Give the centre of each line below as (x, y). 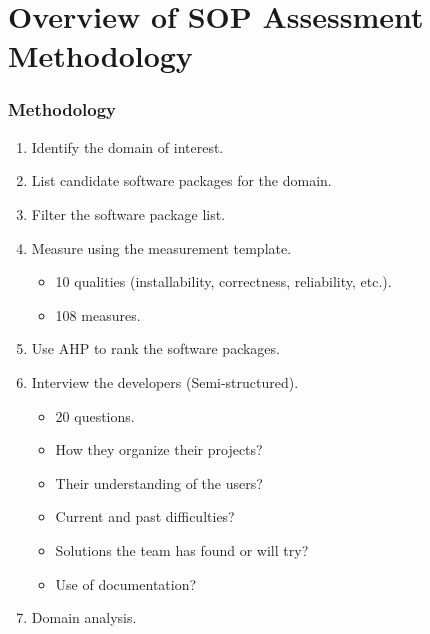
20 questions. (95, 415)
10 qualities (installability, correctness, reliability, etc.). (223, 281)
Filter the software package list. (128, 213)
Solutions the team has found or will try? (182, 549)
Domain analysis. (84, 617)
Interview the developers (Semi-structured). (165, 381)
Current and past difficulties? (145, 516)
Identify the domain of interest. (127, 146)
